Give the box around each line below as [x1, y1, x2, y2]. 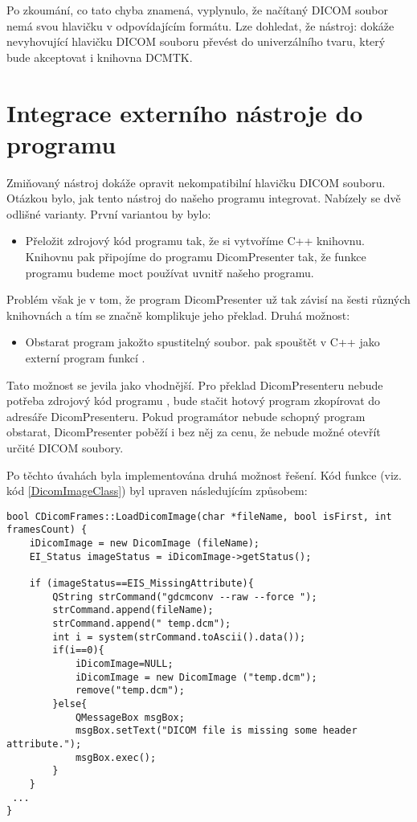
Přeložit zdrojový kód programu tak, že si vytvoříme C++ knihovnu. [25, 232, 365, 249]
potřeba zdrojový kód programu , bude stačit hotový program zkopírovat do [6, 392, 381, 409]
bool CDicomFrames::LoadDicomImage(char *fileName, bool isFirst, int [6, 510, 392, 522]
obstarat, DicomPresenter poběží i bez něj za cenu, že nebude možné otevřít [6, 423, 381, 440]
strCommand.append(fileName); [52, 604, 214, 616]
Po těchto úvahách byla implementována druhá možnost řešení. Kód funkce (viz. [6, 466, 402, 483]
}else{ [52, 697, 88, 710]
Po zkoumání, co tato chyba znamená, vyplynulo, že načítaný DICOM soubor [6, 2, 388, 18]
